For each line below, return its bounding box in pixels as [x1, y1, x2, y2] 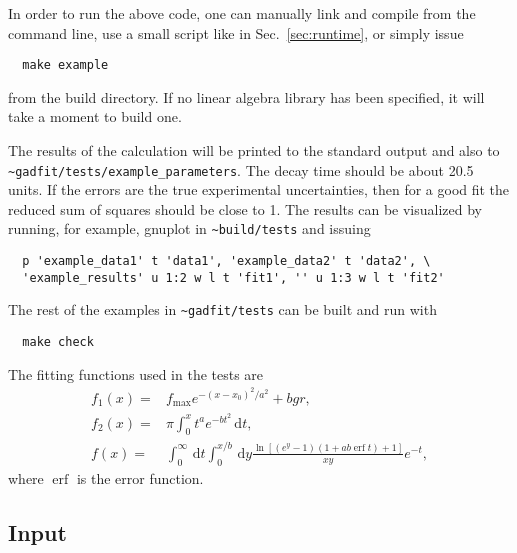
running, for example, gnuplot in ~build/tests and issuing [8, 218, 371, 239]
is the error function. [76, 467, 204, 488]
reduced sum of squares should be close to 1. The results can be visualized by [8, 198, 482, 219]
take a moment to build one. [8, 106, 182, 127]
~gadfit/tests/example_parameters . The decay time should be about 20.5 [8, 159, 474, 180]
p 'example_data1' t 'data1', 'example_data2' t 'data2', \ [22, 254, 431, 269]
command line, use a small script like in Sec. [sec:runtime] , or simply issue [8, 22, 464, 43]
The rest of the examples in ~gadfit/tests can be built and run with [8, 299, 437, 320]
